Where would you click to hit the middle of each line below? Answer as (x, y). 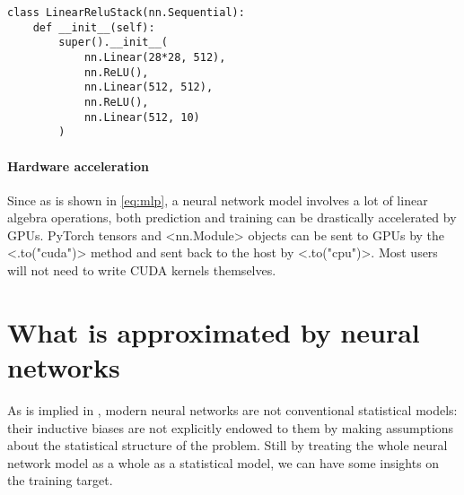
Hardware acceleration (78, 165)
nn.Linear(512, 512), (149, 87)
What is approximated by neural (214, 331)
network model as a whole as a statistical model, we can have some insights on (223, 462)
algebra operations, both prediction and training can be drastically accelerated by (232, 217)
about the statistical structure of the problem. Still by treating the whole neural (228, 445)
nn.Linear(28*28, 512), (155, 57)
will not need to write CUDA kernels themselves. (142, 270)
